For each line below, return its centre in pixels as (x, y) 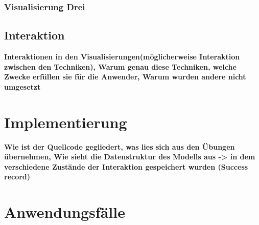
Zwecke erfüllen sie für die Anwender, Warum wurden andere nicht (125, 77)
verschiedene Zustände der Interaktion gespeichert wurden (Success (126, 166)
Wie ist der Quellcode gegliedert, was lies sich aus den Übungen (120, 146)
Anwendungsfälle (65, 212)
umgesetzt (22, 86)
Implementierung (66, 122)
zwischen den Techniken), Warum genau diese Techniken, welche (120, 66)
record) (17, 177)
